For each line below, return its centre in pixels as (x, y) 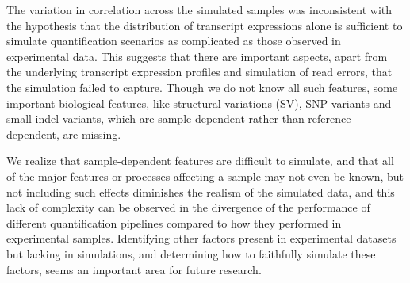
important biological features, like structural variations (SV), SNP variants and (199, 103)
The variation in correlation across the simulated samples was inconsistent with (199, 10)
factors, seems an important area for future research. (134, 269)
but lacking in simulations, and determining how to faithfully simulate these (191, 253)
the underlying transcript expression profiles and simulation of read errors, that (199, 72)
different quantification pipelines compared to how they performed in (174, 222)
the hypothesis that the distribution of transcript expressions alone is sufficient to (205, 25)
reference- (331, 119)
